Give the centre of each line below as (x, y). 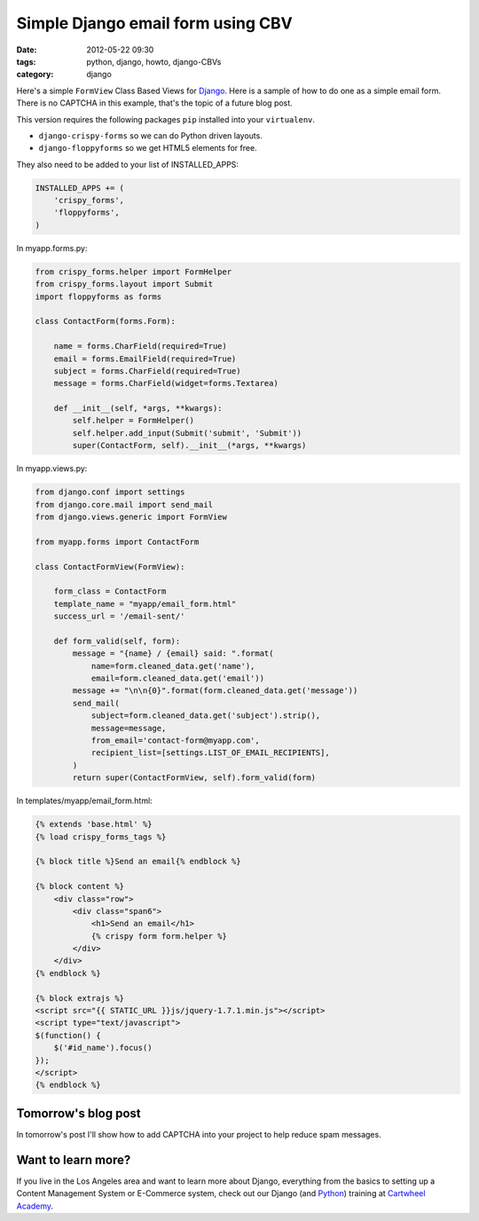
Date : (27, 50)
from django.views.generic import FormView (131, 517)
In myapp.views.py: (52, 469)
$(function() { (68, 1035)
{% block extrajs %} (79, 998)
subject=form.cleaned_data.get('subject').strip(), (206, 716)
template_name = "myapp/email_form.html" (145, 604)
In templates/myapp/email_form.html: (84, 801)
